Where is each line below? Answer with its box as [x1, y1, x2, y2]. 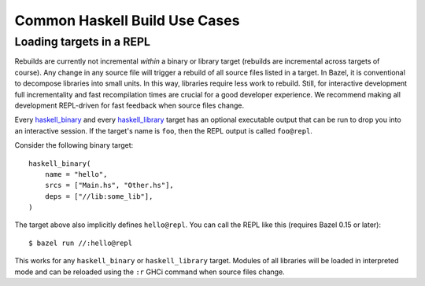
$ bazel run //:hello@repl [28, 238, 133, 247]
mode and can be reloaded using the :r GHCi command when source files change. [14, 267, 285, 277]
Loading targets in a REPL [14, 35, 151, 49]
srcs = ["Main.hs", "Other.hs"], [44, 181, 175, 190]
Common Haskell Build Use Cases [14, 12, 240, 29]
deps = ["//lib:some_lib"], [44, 192, 153, 200]
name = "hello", [44, 170, 108, 178]
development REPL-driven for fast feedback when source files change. [14, 101, 245, 110]
